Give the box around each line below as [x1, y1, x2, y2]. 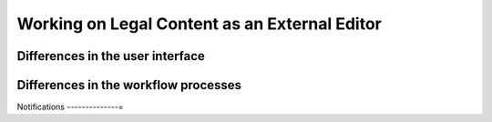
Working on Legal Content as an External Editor [16, 14, 382, 34]
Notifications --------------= [16, 101, 124, 113]
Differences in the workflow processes [16, 77, 241, 93]
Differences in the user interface [16, 48, 205, 64]
